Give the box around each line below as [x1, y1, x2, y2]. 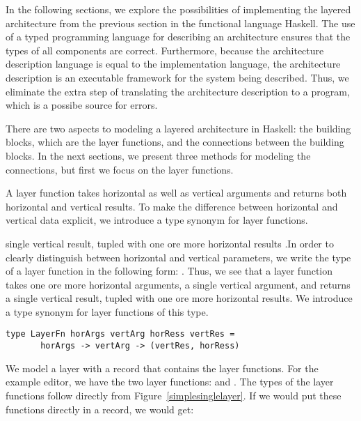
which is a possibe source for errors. [6, 98, 158, 112]
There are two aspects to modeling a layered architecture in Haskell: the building [6, 121, 351, 135]
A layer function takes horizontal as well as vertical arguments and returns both [6, 185, 347, 200]
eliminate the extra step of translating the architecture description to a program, [6, 84, 350, 98]
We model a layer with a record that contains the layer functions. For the [6, 360, 319, 375]
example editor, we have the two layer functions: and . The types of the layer [6, 374, 334, 389]
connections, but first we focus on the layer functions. [6, 162, 234, 176]
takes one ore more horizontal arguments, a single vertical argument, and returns [6, 277, 351, 291]
